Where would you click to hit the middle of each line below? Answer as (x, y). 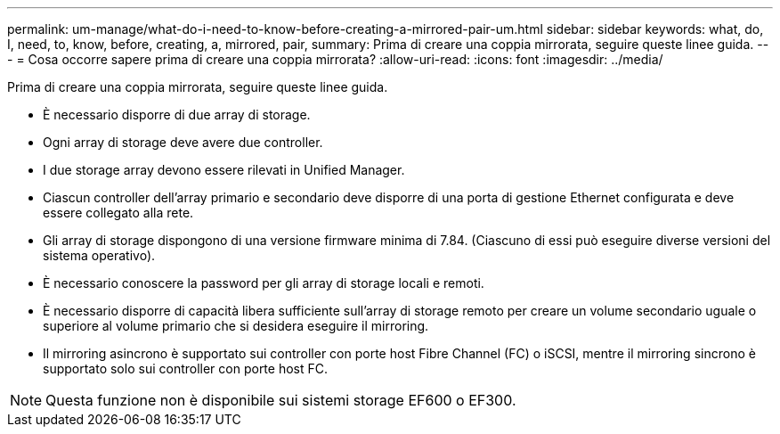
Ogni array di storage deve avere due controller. (183, 142)
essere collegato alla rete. (118, 213)
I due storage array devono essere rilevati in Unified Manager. (224, 170)
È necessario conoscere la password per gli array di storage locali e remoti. (264, 283)
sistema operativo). (99, 255)
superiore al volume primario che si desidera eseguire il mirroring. (236, 326)
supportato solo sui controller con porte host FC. (186, 368)
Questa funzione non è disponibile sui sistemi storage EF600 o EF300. (281, 400)
